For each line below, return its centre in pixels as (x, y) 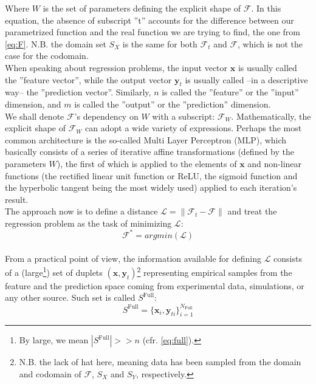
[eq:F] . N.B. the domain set (56, 43)
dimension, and (33, 104)
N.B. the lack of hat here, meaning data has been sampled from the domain (160, 362)
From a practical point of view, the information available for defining (133, 258)
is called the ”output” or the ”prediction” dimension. (173, 104)
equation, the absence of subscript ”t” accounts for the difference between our (149, 20)
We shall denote (35, 116)
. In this (266, 8)
